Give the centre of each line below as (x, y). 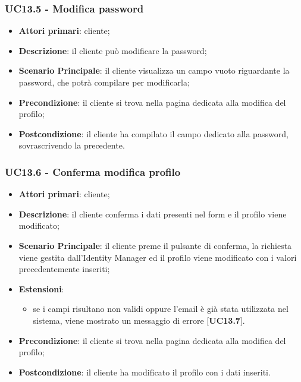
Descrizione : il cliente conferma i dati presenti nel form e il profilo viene (153, 214)
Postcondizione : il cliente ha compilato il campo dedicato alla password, (153, 133)
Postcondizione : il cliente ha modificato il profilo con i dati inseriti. (145, 372)
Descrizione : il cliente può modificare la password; (113, 50)
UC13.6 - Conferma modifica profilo (93, 171)
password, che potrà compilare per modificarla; (104, 82)
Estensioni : (41, 288)
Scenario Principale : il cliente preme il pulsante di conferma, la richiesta (155, 245)
